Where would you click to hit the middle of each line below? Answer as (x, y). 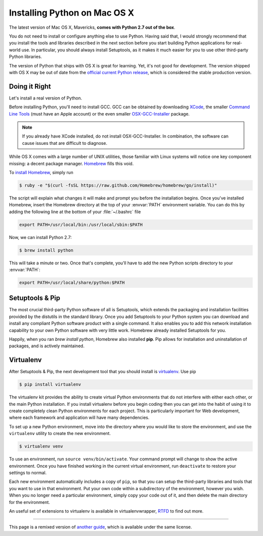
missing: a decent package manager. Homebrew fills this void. (71, 163)
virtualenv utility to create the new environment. (60, 434)
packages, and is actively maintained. (47, 346)
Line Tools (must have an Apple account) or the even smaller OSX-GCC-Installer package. (99, 114)
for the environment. (29, 502)
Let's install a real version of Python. (46, 98)
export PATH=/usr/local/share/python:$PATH (72, 282)
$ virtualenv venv (41, 447)
